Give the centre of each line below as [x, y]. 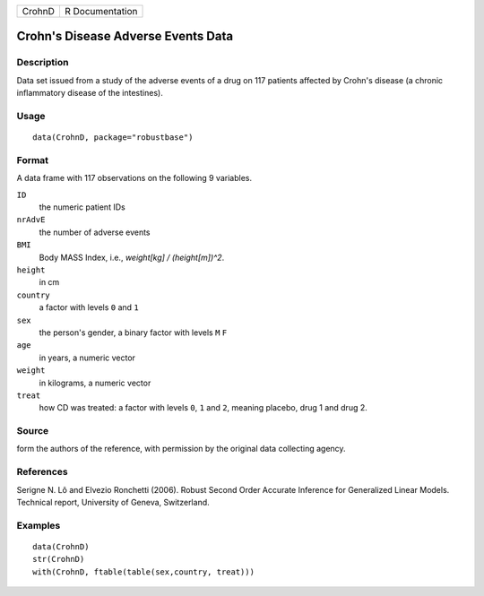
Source [33, 431]
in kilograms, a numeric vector [95, 383]
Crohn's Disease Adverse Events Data [125, 36]
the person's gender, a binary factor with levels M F [133, 333]
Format [33, 160]
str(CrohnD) [59, 559]
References [42, 472]
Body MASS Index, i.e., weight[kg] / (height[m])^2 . [132, 257]
